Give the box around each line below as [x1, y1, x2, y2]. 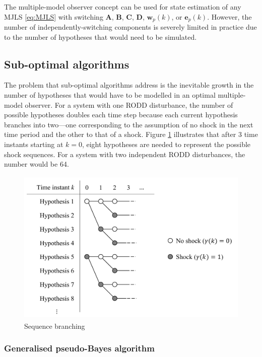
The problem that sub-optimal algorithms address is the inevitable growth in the [4, 80, 254, 90]
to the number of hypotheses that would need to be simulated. [4, 31, 197, 42]
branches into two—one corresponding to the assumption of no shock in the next [4, 119, 253, 129]
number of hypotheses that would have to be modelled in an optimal [4, 90, 216, 100]
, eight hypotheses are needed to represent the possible [82, 139, 251, 149]
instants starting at [4, 139, 63, 149]
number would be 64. [4, 159, 69, 169]
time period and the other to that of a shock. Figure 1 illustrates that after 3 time [4, 129, 258, 139]
